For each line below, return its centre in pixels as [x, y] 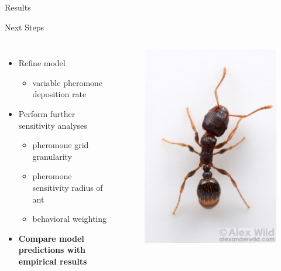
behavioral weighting [70, 219]
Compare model [51, 238]
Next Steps [24, 27]
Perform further [47, 113]
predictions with [52, 250]
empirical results [53, 261]
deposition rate [59, 94]
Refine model [42, 63]
